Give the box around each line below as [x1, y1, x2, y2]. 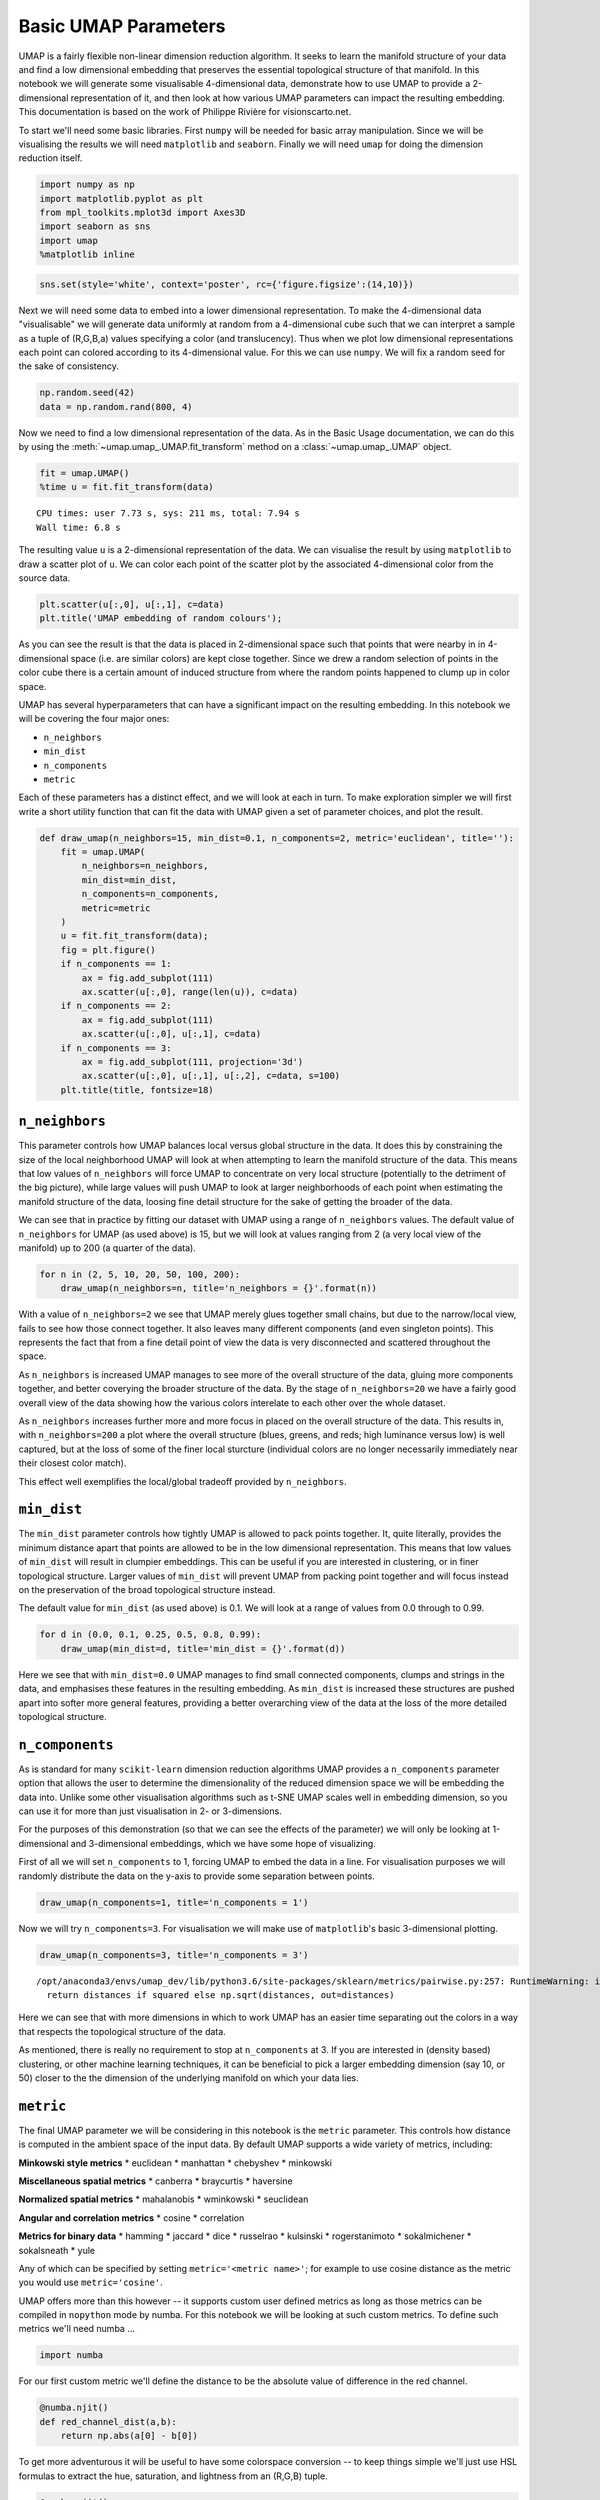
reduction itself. [18, 152, 83, 164]
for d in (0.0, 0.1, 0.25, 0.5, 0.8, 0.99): [39, 1629, 262, 1640]
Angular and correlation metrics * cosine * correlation [18, 2211, 245, 2224]
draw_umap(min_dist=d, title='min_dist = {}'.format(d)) [60, 1643, 346, 1654]
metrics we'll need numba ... [18, 2323, 135, 2335]
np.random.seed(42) [39, 387, 135, 399]
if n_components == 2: [60, 1000, 172, 1012]
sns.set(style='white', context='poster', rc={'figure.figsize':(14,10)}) [39, 278, 415, 290]
